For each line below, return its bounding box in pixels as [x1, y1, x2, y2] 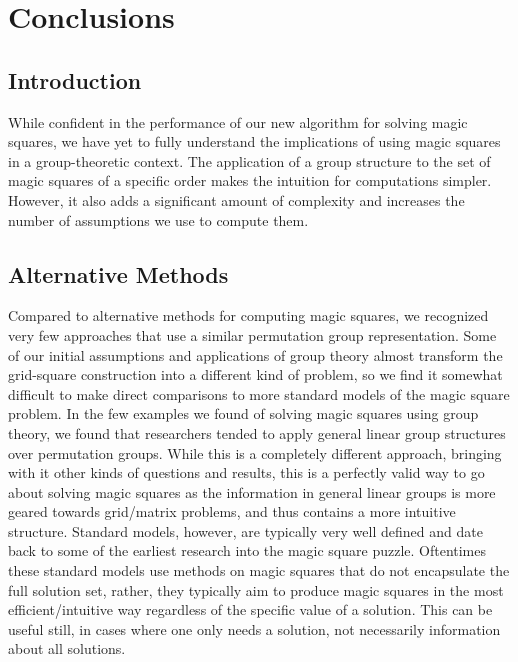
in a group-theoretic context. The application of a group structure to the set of [8, 150, 491, 171]
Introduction [8, 64, 142, 95]
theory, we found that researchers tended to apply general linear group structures [8, 422, 506, 443]
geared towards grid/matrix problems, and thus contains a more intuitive [8, 501, 456, 522]
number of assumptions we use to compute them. [8, 209, 309, 230]
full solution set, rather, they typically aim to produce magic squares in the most [8, 579, 504, 600]
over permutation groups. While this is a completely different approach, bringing [8, 442, 502, 463]
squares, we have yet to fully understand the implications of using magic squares [8, 131, 501, 152]
